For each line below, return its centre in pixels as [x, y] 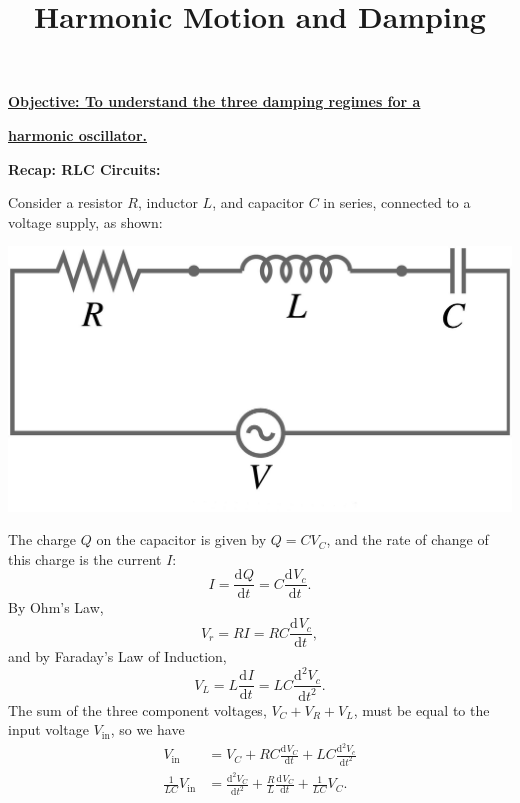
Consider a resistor [65, 202]
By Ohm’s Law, [56, 607]
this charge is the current [85, 558]
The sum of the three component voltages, [137, 709]
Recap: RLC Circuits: [84, 168]
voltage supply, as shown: [85, 221]
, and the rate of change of [407, 539]
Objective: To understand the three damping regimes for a [214, 101]
